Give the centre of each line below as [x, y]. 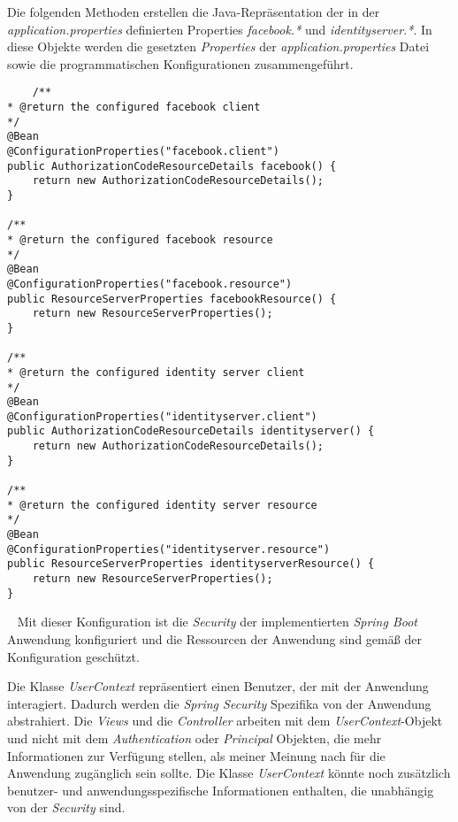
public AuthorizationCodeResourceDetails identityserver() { [191, 431]
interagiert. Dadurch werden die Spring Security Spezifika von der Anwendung [219, 703]
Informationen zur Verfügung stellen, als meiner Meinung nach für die [196, 755]
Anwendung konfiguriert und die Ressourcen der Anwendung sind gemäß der [214, 638]
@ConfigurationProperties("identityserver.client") [162, 416]
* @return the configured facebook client [134, 108]
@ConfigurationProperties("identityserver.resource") [169, 549]
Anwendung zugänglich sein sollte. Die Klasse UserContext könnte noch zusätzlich [229, 773]
